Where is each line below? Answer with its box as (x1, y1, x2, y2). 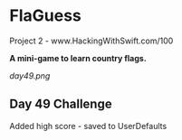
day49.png (9, 70, 51, 81)
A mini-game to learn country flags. (9, 52, 147, 63)
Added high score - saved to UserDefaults (9, 120, 168, 131)
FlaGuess (9, 5, 81, 26)
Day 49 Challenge (9, 97, 112, 112)
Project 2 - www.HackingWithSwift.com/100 (9, 35, 174, 46)
